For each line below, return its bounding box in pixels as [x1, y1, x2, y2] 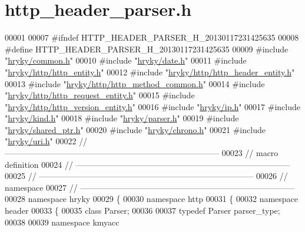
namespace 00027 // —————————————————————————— [5, 181, 295, 193]
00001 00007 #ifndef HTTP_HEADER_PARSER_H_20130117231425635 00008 [5, 31, 299, 44]
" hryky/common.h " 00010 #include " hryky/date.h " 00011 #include [5, 54, 247, 67]
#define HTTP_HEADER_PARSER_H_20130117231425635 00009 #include [5, 42, 289, 55]
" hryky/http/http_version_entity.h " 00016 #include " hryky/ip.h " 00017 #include [5, 100, 300, 112]
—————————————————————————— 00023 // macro [5, 147, 279, 159]
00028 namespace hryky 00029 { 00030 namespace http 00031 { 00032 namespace [5, 193, 299, 205]
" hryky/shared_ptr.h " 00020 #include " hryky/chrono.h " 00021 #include [5, 123, 266, 135]
